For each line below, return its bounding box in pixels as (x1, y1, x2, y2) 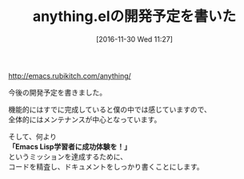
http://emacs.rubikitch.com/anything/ (8, 71, 132, 80)
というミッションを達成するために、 (8, 152, 128, 161)
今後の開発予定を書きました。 (8, 87, 106, 97)
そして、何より (8, 132, 58, 141)
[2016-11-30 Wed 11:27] (95, 34, 174, 44)
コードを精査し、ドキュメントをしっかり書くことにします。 (8, 161, 204, 171)
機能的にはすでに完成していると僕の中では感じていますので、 (8, 104, 212, 114)
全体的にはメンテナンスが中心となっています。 (8, 114, 162, 124)
